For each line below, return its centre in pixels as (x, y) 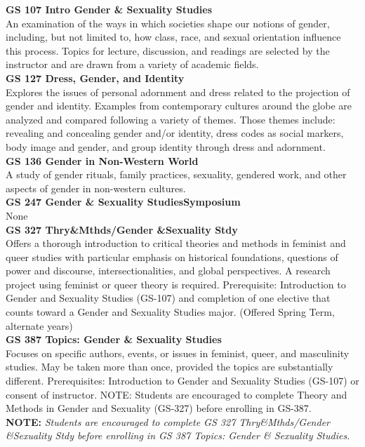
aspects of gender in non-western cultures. (96, 188)
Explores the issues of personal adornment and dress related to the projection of (178, 92)
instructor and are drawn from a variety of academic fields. (132, 64)
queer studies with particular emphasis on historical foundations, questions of (172, 256)
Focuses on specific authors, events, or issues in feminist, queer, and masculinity (178, 353)
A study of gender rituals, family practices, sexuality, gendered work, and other (176, 174)
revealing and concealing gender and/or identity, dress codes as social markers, (175, 133)
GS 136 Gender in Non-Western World (102, 160)
